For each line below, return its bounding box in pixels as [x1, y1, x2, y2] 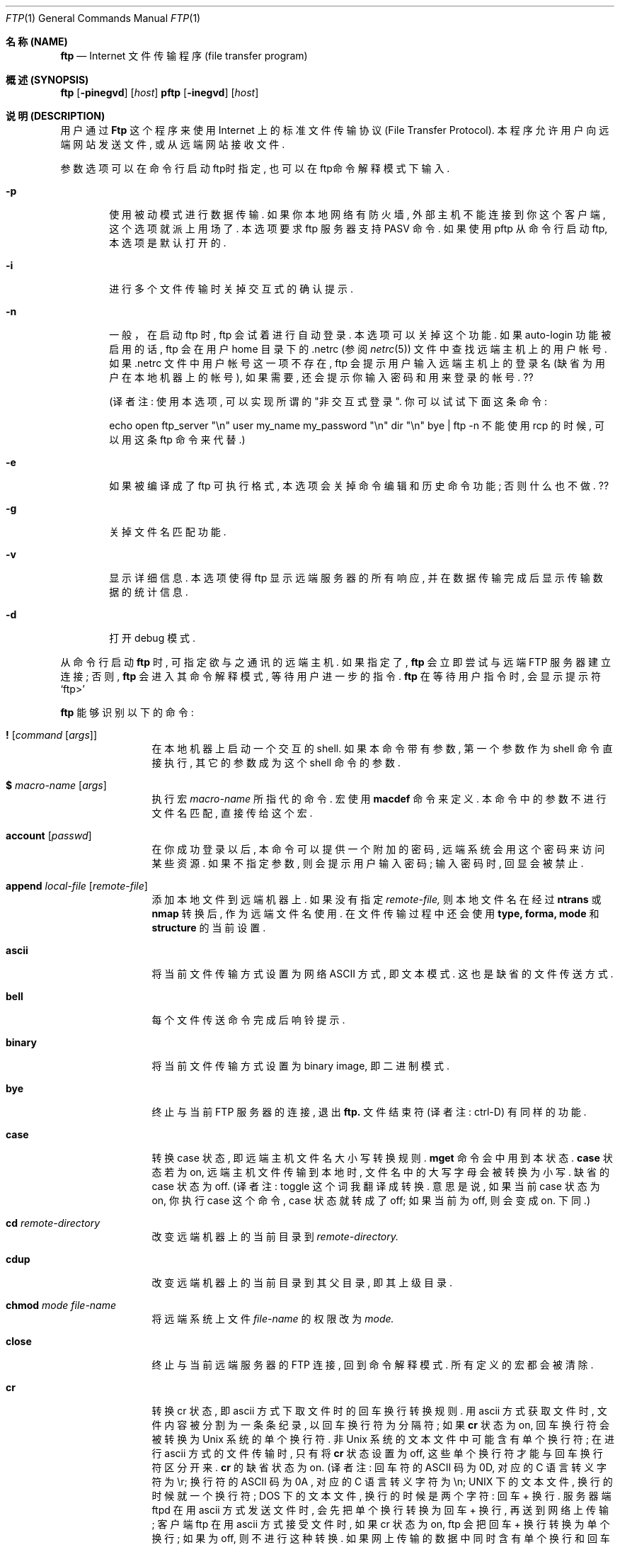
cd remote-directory [6, 1217, 101, 1229]
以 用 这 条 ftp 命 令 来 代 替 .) [109, 433, 246, 446]
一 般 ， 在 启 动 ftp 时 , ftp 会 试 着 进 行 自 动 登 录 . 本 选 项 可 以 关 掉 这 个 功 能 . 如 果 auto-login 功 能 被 [109, 329, 612, 341]
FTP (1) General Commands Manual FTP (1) [6, 12, 201, 24]
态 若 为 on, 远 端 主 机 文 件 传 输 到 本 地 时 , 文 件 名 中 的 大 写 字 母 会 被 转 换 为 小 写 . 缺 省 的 [151, 1166, 609, 1178]
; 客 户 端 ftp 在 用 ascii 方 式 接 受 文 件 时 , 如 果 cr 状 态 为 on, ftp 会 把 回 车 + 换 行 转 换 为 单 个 [151, 1518, 610, 1530]
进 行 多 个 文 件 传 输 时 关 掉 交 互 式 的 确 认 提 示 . [109, 283, 354, 295]
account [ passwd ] [6, 829, 92, 841]
